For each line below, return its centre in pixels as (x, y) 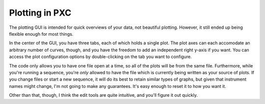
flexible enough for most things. (41, 34)
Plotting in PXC (40, 13)
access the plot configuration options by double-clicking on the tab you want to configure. (100, 57)
